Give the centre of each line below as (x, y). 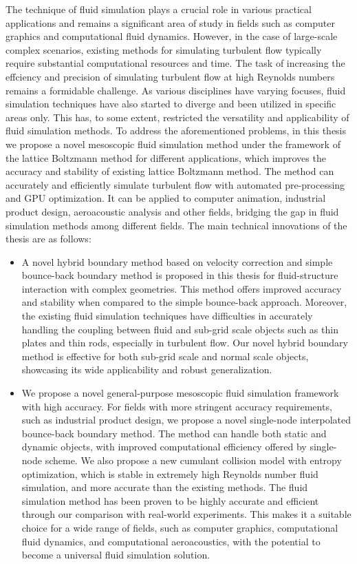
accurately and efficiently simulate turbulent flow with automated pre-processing (175, 184)
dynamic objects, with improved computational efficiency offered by (164, 447)
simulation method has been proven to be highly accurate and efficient (170, 500)
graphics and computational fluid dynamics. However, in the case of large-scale (172, 36)
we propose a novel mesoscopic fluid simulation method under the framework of (173, 144)
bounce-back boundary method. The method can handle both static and (174, 433)
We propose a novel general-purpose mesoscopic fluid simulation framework (180, 393)
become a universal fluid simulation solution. (116, 555)
